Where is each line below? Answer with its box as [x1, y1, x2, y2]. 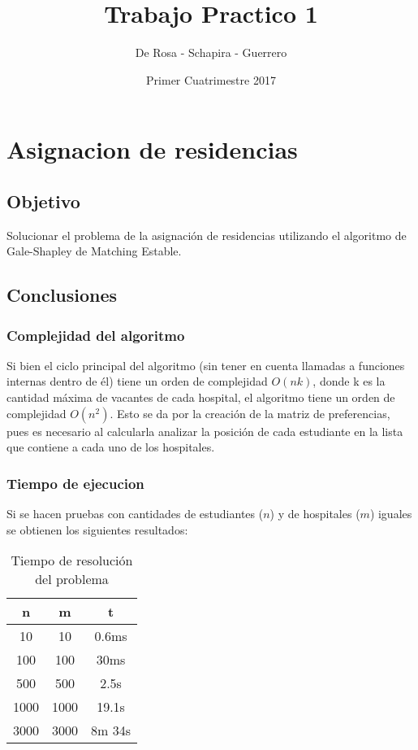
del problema [35, 569, 109, 589]
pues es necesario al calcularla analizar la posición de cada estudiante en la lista [6, 422, 403, 439]
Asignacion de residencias [6, 133, 298, 166]
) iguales [369, 505, 412, 522]
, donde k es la [312, 373, 386, 390]
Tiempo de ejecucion [6, 473, 144, 493]
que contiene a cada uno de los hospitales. [6, 438, 215, 456]
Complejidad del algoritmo [6, 325, 185, 345]
